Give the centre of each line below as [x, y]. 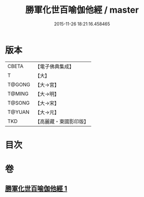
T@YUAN [19, 112]
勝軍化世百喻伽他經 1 [36, 189]
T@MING [18, 93]
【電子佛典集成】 [54, 66]
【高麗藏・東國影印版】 [62, 121]
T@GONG [19, 85]
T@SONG [19, 103]
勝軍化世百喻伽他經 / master [82, 10]
